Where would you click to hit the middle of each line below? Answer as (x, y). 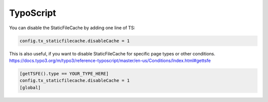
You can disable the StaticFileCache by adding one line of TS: (72, 28)
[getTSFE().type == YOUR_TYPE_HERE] (64, 74)
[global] (30, 87)
